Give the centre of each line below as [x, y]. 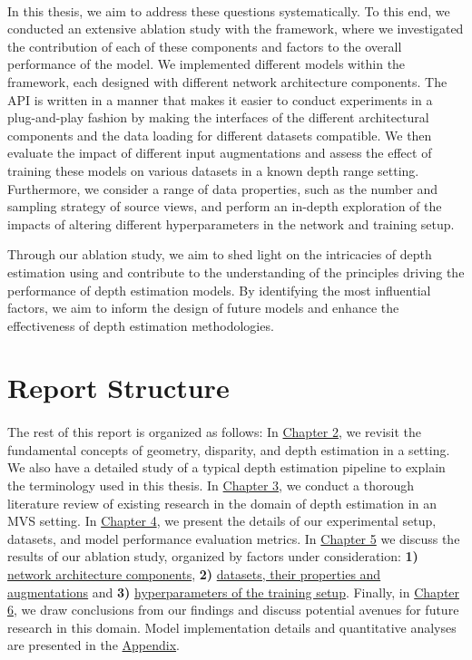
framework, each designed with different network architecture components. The [227, 81]
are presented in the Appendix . [93, 645]
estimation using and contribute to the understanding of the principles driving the [236, 272]
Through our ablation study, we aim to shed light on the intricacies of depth [220, 254]
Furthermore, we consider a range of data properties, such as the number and [223, 188]
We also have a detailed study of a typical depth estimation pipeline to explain [226, 467]
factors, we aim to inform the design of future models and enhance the [203, 308]
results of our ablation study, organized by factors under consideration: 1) [213, 556]
